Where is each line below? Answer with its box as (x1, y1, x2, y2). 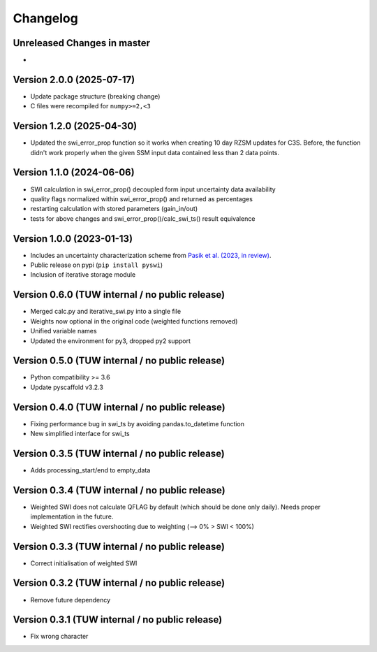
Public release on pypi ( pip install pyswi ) (30, 261, 163, 269)
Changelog (13, 10, 78, 26)
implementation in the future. (30, 512, 114, 521)
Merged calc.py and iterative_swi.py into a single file (30, 307, 182, 316)
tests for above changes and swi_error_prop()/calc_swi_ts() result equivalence (30, 214, 256, 223)
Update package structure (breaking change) (30, 92, 161, 101)
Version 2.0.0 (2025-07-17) (13, 73, 135, 85)
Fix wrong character (30, 632, 89, 641)
